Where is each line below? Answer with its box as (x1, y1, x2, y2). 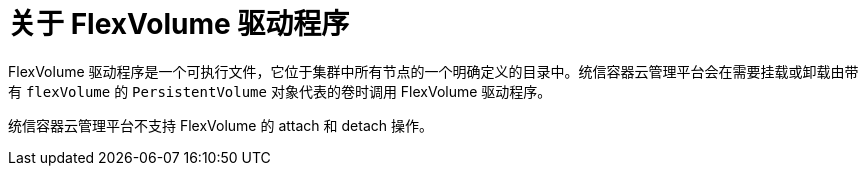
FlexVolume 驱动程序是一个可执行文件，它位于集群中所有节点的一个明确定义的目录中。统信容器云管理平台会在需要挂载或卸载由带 (8, 62, 859, 80)
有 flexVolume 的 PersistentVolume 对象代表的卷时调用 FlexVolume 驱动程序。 (8, 82, 552, 100)
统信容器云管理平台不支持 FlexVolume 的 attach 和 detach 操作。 (8, 116, 433, 134)
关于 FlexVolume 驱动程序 (8, 7, 350, 41)
